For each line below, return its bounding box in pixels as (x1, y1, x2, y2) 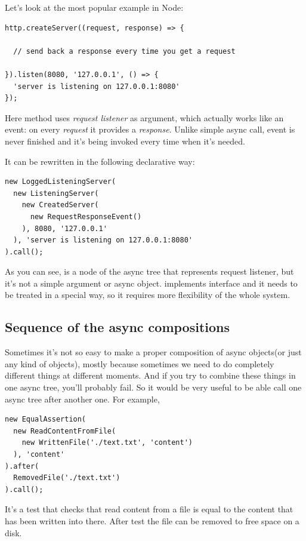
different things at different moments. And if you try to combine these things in (5, 369, 296, 382)
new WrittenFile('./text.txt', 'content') (21, 438, 193, 447)
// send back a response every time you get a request (13, 47, 236, 56)
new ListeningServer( (13, 189, 99, 198)
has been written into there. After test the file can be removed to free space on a (5, 514, 299, 527)
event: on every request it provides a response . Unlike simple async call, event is (5, 123, 295, 136)
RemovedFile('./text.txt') (13, 474, 120, 482)
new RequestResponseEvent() (30, 212, 142, 221)
